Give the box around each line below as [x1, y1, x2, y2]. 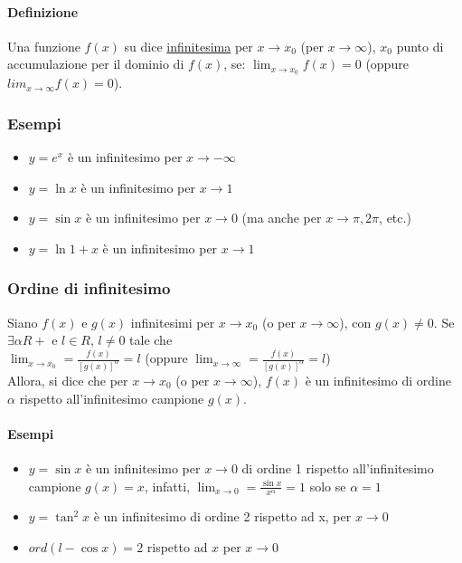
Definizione [7, 2, 79, 21]
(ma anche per [241, 208, 322, 227]
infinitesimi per [130, 312, 215, 331]
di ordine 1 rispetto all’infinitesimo [241, 459, 434, 478]
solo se [309, 476, 346, 495]
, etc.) [379, 208, 411, 227]
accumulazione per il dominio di [7, 54, 184, 73]
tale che [129, 330, 173, 349]
